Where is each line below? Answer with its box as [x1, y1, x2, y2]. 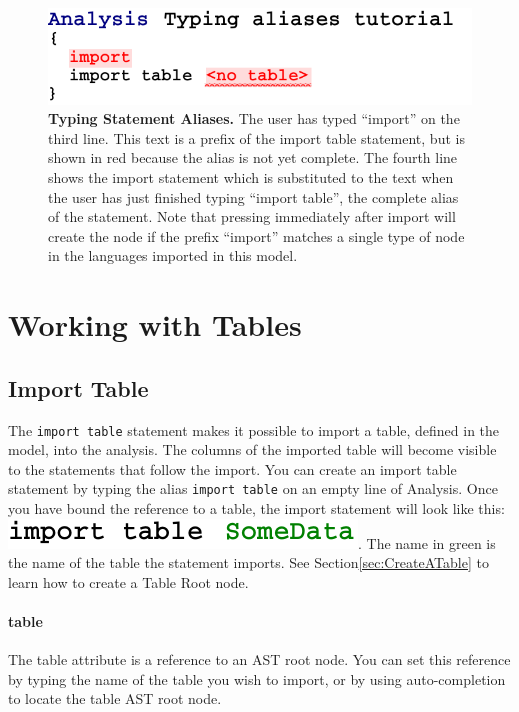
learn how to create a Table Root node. [8, 571, 249, 592]
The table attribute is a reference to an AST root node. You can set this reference [8, 649, 511, 670]
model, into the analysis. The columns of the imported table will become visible [8, 439, 497, 460]
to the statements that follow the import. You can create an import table [8, 458, 457, 479]
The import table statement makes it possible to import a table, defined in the [8, 419, 500, 440]
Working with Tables [8, 304, 302, 345]
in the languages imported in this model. [48, 245, 298, 266]
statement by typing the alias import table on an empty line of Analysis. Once [8, 478, 498, 499]
